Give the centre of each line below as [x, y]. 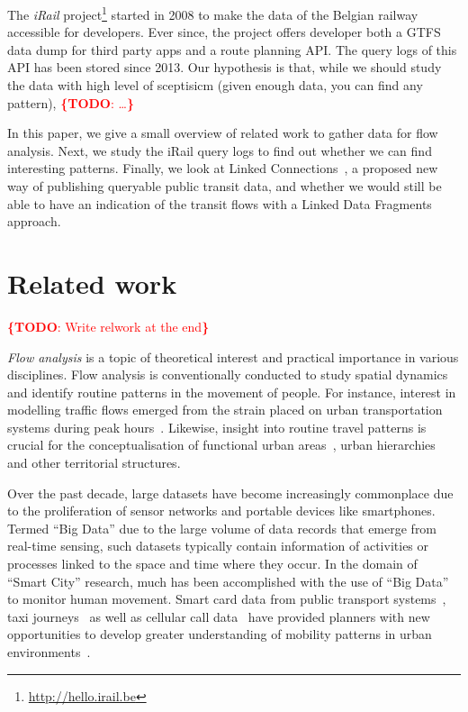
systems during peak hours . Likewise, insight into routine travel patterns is [217, 427]
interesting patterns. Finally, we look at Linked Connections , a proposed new [223, 168]
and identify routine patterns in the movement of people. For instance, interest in [232, 392]
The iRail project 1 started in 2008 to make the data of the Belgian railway [213, 13]
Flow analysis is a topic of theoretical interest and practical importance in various [233, 356]
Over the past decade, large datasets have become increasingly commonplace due [230, 493]
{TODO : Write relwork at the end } [108, 326]
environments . [49, 652]
